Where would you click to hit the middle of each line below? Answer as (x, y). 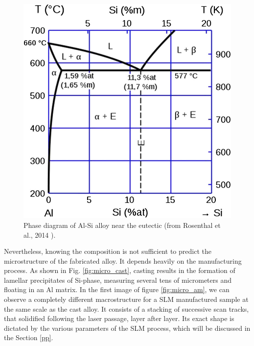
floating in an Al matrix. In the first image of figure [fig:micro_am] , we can (117, 289)
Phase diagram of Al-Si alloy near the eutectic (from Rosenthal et (122, 225)
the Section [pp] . (29, 337)
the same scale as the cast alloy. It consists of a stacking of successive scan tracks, (127, 309)
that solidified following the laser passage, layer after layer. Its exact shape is (119, 318)
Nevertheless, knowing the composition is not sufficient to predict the (108, 251)
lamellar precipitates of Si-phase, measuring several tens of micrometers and (118, 280)
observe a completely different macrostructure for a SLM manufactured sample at (126, 299)
